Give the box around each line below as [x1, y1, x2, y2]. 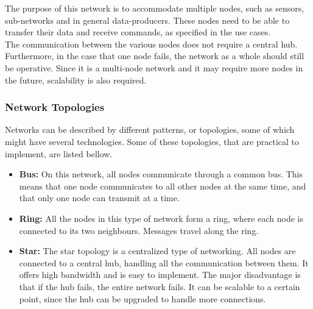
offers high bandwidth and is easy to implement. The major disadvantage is [19, 268, 301, 281]
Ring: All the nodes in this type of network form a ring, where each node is [19, 211, 303, 224]
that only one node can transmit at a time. [19, 191, 180, 204]
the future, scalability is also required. [5, 73, 147, 86]
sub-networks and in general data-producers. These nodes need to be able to [5, 13, 290, 26]
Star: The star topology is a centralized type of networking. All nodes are [19, 244, 296, 257]
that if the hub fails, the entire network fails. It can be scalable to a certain [19, 280, 300, 293]
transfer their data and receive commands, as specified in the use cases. [5, 26, 271, 38]
